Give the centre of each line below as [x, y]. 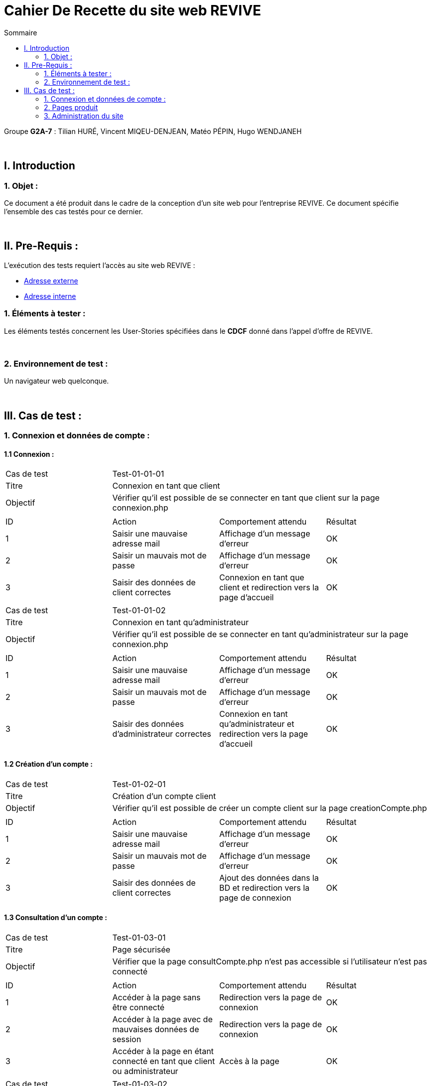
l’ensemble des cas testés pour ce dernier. [73, 211]
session [127, 1039]
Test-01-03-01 [139, 937]
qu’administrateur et [257, 724]
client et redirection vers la [269, 588]
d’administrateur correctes [162, 734]
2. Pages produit [71, 107]
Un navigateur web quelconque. [57, 381]
